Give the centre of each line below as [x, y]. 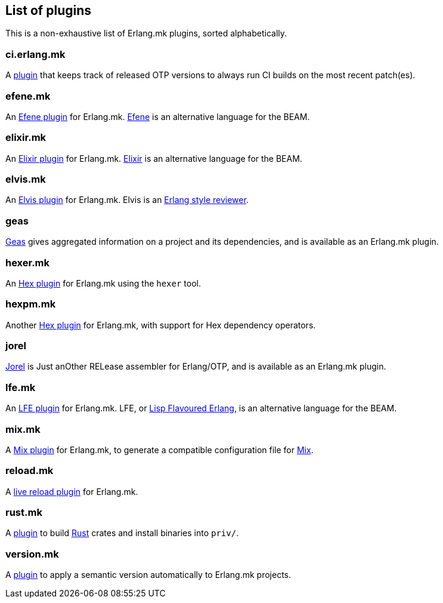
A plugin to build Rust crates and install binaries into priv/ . [122, 533]
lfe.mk [21, 387]
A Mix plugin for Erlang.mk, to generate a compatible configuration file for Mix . [159, 450]
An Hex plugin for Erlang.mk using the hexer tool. [103, 283]
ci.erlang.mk [35, 54]
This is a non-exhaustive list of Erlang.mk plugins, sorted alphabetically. [146, 33]
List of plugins [48, 10]
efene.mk [28, 96]
